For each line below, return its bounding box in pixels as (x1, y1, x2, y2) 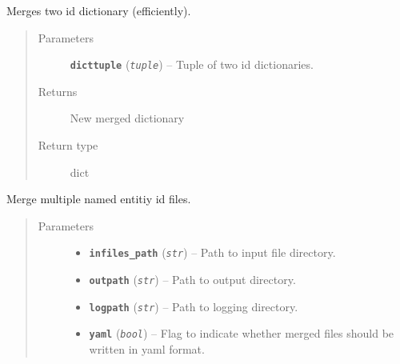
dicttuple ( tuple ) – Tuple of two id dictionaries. (70, 56, 314, 73)
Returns (38, 82, 78, 99)
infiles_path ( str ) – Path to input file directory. (89, 244, 336, 261)
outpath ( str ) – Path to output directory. (89, 271, 296, 288)
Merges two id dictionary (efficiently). (6, 2, 191, 18)
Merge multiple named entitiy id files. (6, 190, 191, 207)
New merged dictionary (70, 110, 185, 126)
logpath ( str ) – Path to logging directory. (89, 298, 298, 314)
